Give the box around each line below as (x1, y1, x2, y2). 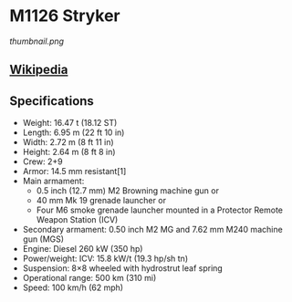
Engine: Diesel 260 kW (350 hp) (22, 244, 143, 255)
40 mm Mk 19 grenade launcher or (36, 195, 167, 206)
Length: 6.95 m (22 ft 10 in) (22, 127, 125, 138)
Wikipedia (9, 62, 68, 78)
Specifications (9, 93, 94, 109)
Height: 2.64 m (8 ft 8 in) (22, 147, 116, 158)
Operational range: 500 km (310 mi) (22, 273, 157, 284)
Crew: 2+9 (22, 156, 63, 167)
